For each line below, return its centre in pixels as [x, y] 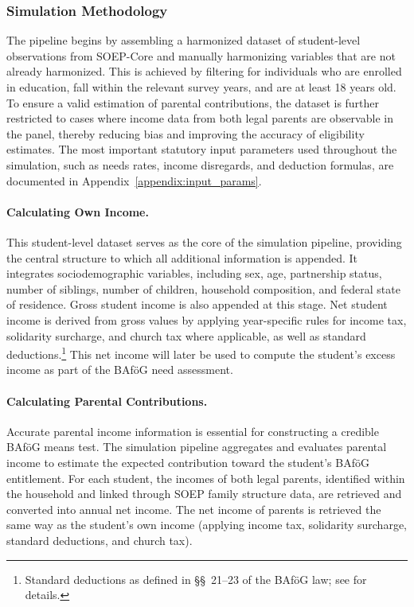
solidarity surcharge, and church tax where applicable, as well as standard [186, 335]
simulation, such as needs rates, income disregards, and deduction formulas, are [200, 164]
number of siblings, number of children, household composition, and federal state [203, 288]
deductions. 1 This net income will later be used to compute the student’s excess [201, 353]
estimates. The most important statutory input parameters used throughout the [202, 149]
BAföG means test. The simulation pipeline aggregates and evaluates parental [197, 447]
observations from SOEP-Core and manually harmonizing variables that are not [201, 55]
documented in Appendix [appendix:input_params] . [134, 180]
